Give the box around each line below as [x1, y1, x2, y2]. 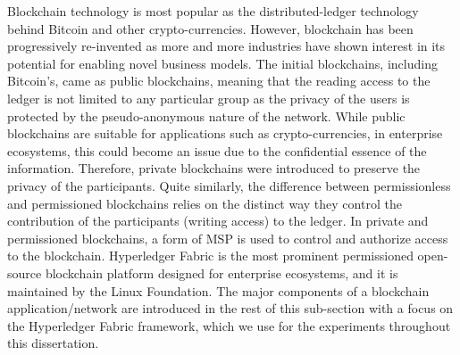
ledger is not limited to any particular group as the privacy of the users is [7, 88, 410, 107]
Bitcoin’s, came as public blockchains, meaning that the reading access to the [7, 71, 431, 90]
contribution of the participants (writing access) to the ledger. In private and [7, 211, 429, 230]
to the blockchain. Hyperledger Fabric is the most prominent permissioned [7, 246, 414, 265]
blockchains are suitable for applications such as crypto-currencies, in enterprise [7, 124, 443, 143]
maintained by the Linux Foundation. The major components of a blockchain [7, 281, 430, 300]
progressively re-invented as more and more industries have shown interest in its [7, 37, 446, 55]
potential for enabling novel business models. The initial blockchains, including [7, 54, 438, 72]
